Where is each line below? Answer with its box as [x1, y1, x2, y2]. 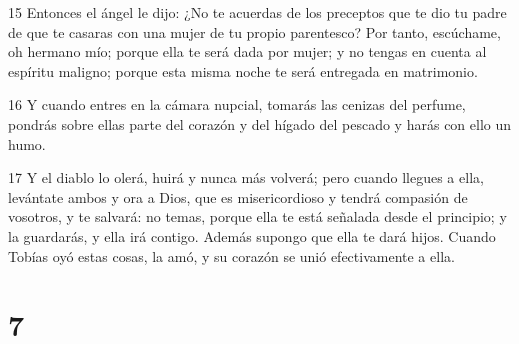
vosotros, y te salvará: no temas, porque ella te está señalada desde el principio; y [8, 206, 507, 227]
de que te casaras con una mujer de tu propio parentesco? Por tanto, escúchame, [8, 21, 501, 42]
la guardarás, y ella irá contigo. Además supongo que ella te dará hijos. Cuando [8, 225, 496, 246]
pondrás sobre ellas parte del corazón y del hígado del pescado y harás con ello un [8, 113, 512, 134]
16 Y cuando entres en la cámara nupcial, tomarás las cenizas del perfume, [8, 94, 466, 115]
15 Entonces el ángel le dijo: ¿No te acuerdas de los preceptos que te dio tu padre [8, 2, 507, 22]
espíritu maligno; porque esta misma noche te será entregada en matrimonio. [8, 60, 478, 81]
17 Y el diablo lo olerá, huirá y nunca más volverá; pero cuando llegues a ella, [8, 167, 484, 188]
